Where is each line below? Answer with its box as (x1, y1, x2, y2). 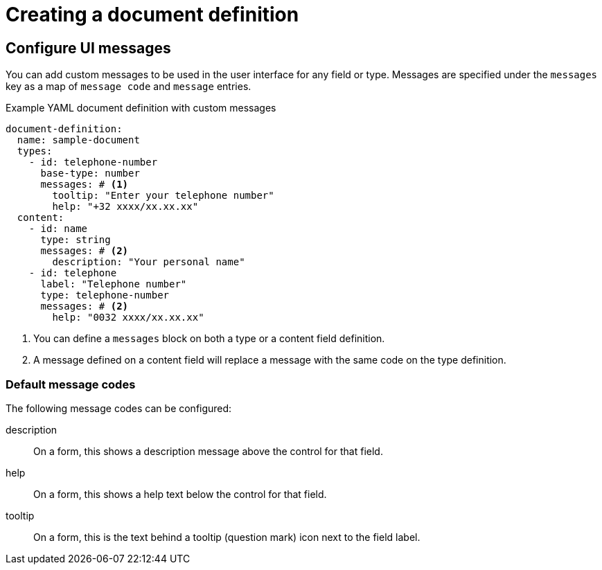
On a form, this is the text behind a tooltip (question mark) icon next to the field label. (33, 531, 420, 543)
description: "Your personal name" (52, 256, 245, 268)
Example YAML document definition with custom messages (6, 102, 276, 114)
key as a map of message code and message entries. (6, 80, 251, 93)
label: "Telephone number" (40, 278, 187, 290)
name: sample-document (17, 134, 140, 146)
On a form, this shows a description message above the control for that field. (33, 445, 383, 457)
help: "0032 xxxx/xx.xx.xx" (52, 312, 204, 323)
